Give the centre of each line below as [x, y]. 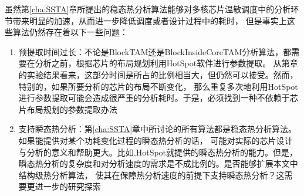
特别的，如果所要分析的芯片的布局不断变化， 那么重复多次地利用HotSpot [158, 86]
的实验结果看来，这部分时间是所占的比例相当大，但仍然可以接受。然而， [158, 74]
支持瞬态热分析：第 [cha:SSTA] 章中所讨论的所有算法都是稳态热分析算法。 [158, 129]
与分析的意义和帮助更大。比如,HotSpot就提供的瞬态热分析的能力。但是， [158, 152]
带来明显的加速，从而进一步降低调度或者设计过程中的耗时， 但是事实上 [150, 20]
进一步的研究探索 [68, 186]
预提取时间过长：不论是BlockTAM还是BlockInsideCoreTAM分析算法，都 [155, 51]
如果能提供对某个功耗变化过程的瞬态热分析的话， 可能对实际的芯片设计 [156, 140]
